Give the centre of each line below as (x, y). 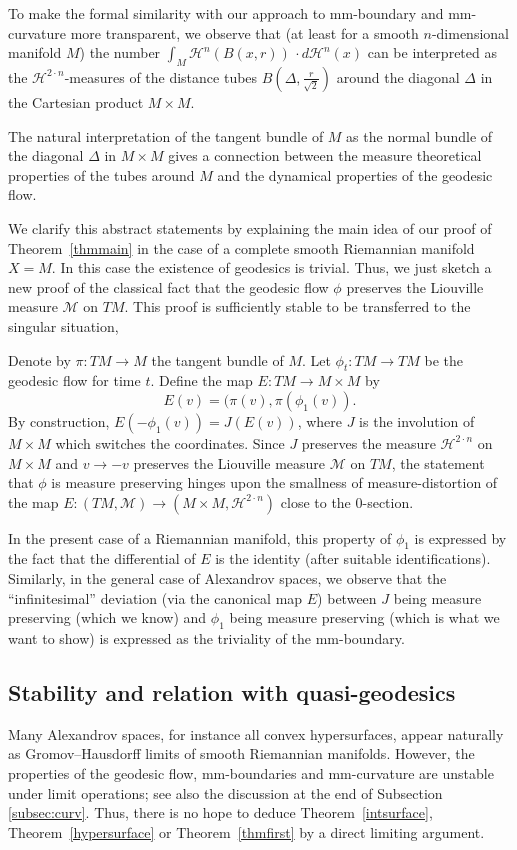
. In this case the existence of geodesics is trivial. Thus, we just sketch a (271, 267)
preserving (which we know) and (107, 617)
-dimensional (470, 32)
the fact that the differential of (102, 558)
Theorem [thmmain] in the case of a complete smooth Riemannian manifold (241, 247)
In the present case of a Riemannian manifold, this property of (200, 537)
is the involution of (417, 420)
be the (443, 359)
